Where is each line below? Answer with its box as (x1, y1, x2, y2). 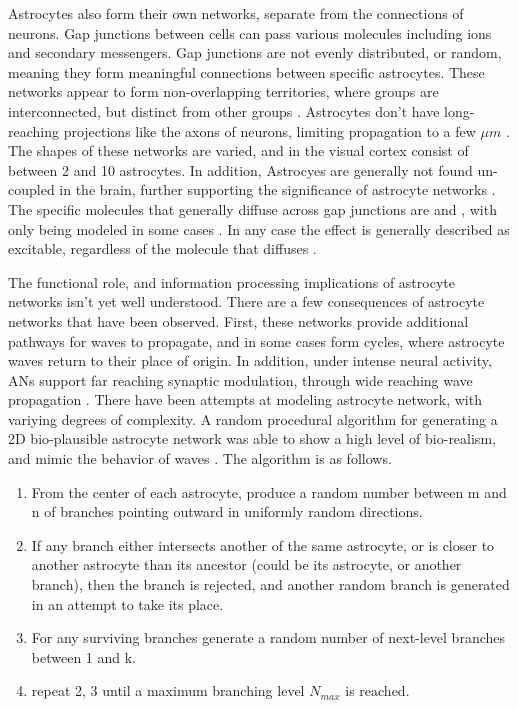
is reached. (345, 680, 410, 701)
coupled (8, 179, 55, 200)
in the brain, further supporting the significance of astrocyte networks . (59, 179, 496, 200)
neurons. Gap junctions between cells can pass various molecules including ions (8, 22, 492, 43)
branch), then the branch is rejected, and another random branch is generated (31, 574, 510, 595)
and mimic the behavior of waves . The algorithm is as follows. (8, 448, 392, 469)
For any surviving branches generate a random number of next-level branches (31, 627, 506, 648)
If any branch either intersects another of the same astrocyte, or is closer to (31, 534, 495, 555)
